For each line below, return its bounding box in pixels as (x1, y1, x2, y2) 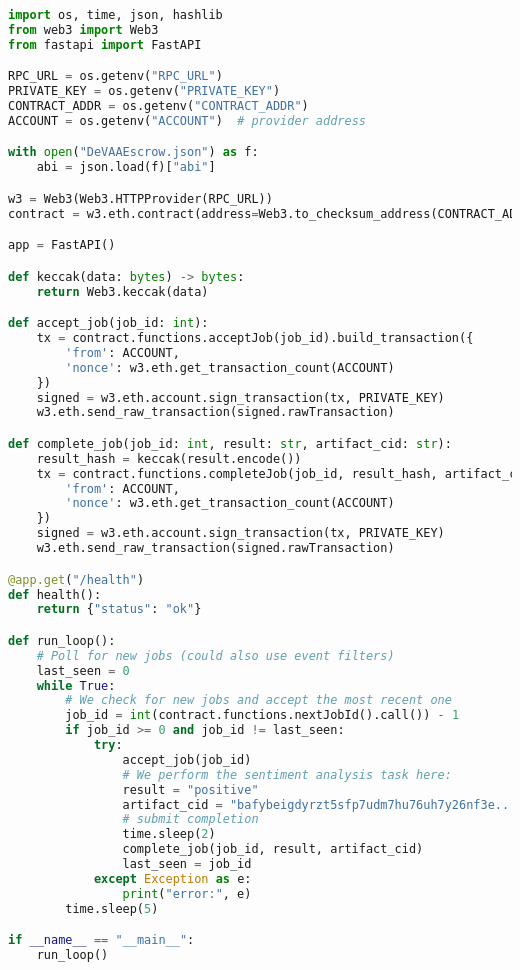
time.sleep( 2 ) (122, 827, 216, 842)
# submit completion (122, 812, 259, 827)
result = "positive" (122, 782, 259, 797)
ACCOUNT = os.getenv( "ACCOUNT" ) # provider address (8, 113, 366, 128)
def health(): (8, 587, 102, 602)
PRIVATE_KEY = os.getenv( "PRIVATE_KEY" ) (8, 84, 281, 99)
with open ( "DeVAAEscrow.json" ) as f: (8, 145, 259, 160)
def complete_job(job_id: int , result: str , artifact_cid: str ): (8, 436, 452, 451)
